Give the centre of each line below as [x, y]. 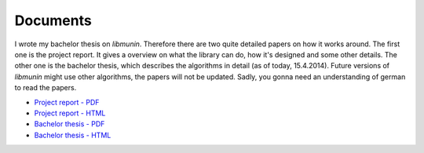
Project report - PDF [67, 102]
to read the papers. [46, 88]
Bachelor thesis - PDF [69, 124]
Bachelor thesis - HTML [73, 135]
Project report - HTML [70, 113]
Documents [53, 20]
